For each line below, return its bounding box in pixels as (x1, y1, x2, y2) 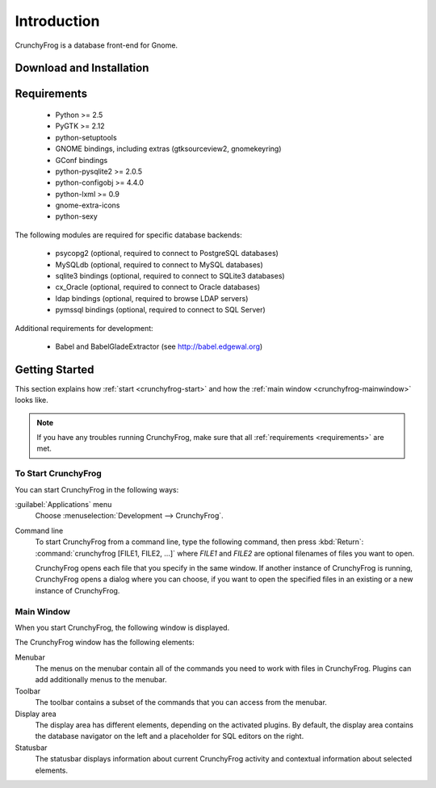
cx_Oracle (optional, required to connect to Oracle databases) (55, 283, 261, 292)
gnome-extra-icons (55, 200, 120, 210)
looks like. (15, 396, 48, 405)
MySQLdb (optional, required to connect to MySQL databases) (55, 259, 264, 270)
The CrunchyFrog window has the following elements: (15, 638, 195, 648)
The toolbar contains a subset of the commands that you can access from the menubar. (35, 698, 327, 707)
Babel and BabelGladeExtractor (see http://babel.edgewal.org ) (55, 342, 263, 351)
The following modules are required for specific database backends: (15, 230, 242, 240)
